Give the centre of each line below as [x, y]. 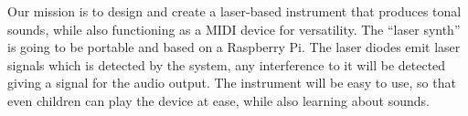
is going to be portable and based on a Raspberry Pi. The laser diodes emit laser [234, 47]
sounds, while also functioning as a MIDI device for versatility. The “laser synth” [234, 29]
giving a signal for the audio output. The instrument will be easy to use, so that [232, 83]
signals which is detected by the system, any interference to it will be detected [227, 64]
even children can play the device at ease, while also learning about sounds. [218, 100]
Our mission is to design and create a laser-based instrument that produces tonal [234, 11]
